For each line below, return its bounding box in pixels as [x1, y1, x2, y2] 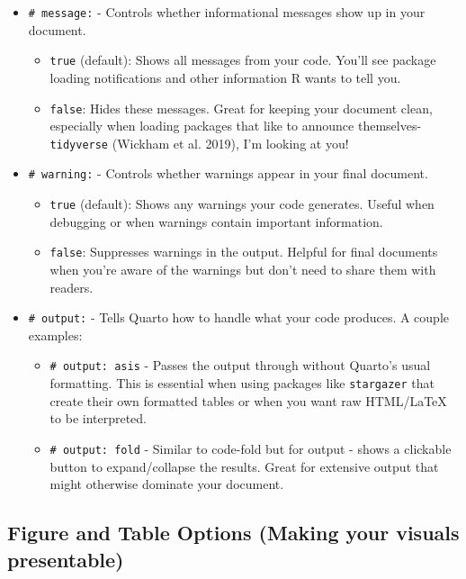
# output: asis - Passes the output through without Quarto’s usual [49, 356, 431, 375]
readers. [49, 277, 94, 296]
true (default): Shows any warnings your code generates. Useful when [49, 195, 435, 213]
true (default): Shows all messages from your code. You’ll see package [49, 50, 436, 69]
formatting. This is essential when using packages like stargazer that [49, 374, 435, 393]
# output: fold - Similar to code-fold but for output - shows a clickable [49, 439, 452, 457]
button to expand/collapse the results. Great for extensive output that [49, 457, 439, 475]
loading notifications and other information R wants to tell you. [49, 68, 401, 86]
